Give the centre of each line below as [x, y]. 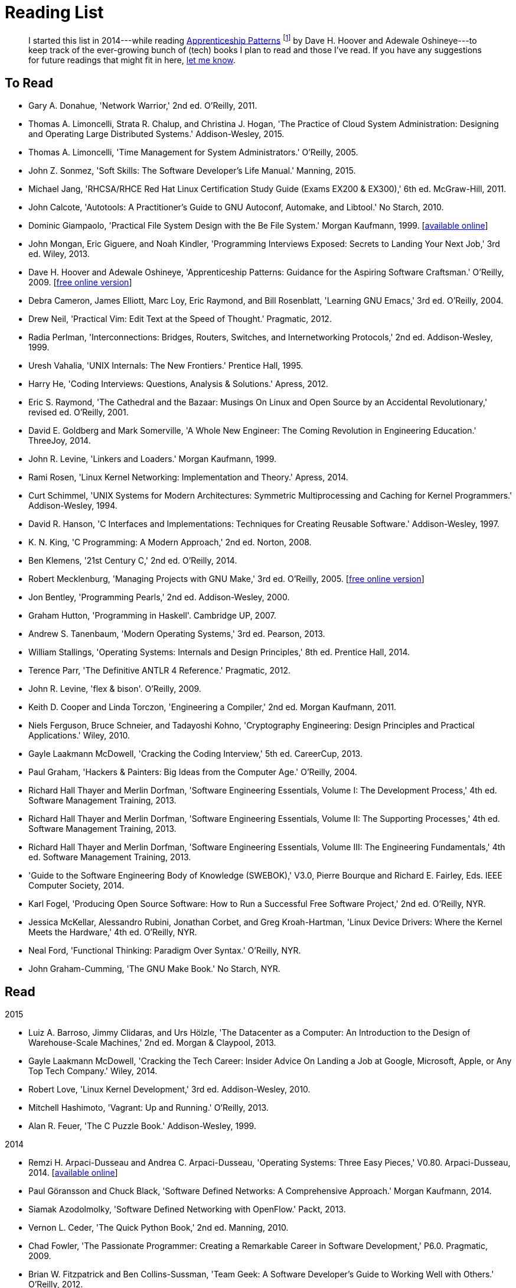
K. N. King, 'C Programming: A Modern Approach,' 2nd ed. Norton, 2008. [170, 542]
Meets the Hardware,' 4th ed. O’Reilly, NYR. [113, 932]
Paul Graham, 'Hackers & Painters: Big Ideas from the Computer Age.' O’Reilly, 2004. [193, 772]
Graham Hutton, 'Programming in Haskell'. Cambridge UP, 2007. [152, 616]
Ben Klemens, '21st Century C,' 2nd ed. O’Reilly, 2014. [133, 561]
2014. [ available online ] [73, 1173]
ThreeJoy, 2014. [60, 441]
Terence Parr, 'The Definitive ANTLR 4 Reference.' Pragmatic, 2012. [160, 671]
